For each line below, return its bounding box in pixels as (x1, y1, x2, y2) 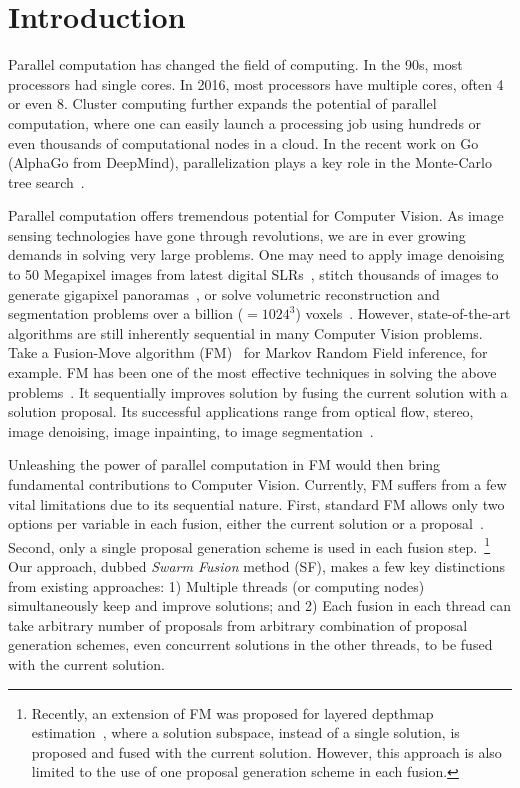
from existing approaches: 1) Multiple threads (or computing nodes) (8, 575, 425, 596)
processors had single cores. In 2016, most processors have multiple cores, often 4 (8, 73, 504, 94)
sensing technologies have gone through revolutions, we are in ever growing (8, 224, 466, 245)
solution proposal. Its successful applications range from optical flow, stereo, (8, 401, 474, 422)
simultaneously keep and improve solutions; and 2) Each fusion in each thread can (8, 595, 512, 616)
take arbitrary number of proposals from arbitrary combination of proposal (8, 614, 468, 635)
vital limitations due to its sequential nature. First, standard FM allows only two (8, 493, 505, 514)
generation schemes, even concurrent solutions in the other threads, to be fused (8, 634, 493, 655)
